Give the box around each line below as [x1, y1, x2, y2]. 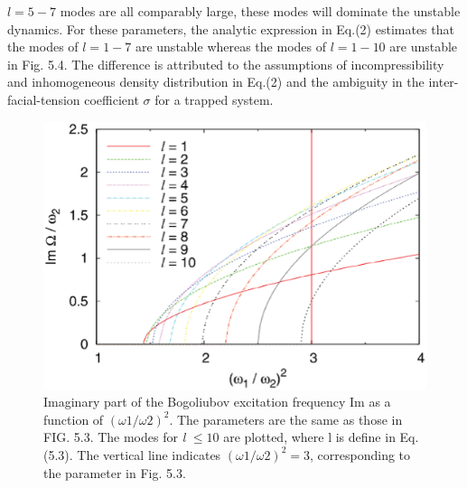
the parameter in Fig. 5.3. [43, 463, 186, 482]
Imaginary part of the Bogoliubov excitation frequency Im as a [43, 392, 391, 411]
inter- [428, 72, 459, 91]
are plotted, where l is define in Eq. [223, 427, 419, 446]
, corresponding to [310, 445, 411, 464]
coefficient [84, 89, 139, 108]
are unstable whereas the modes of [135, 37, 326, 56]
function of [43, 409, 104, 428]
